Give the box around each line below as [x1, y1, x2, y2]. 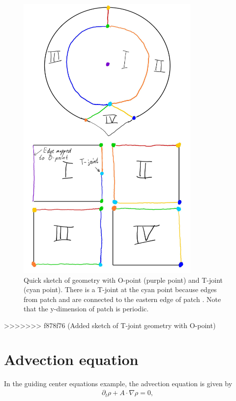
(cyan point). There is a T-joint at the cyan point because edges [24, 284, 217, 295]
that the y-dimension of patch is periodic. [24, 303, 149, 314]
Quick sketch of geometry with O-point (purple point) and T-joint [24, 274, 223, 285]
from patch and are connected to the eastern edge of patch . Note [24, 294, 221, 304]
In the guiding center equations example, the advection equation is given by [4, 378, 233, 388]
